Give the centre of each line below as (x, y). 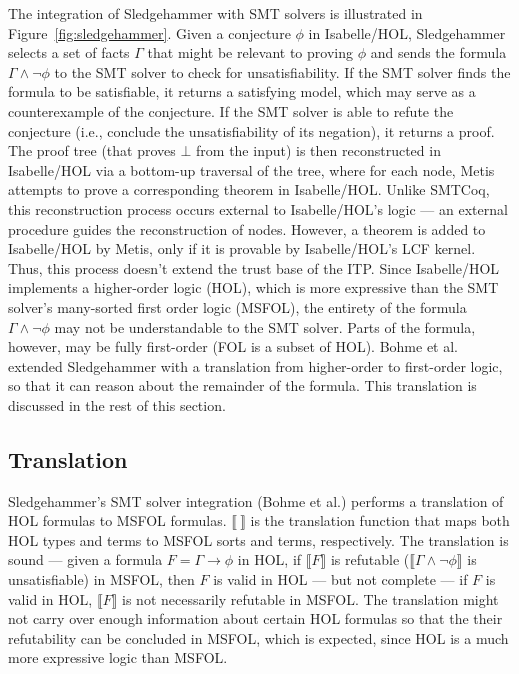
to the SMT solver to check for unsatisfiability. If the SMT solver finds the (282, 71)
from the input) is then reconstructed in (318, 150)
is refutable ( (370, 559)
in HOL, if (269, 559)
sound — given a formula (85, 559)
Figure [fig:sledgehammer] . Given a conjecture (149, 32)
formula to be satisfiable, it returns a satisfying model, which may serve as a (242, 91)
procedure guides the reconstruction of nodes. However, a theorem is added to (247, 228)
